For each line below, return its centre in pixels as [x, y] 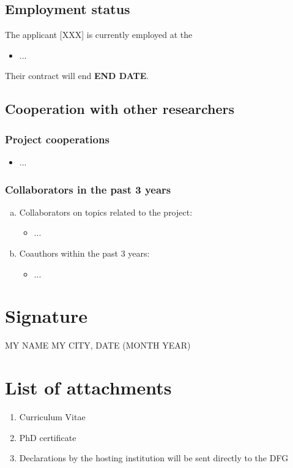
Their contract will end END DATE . [77, 76]
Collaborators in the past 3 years [88, 189]
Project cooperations [57, 139]
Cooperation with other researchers [120, 109]
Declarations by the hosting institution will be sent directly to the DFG [154, 458]
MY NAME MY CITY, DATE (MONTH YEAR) [98, 345]
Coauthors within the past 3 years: [84, 253]
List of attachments [88, 387]
